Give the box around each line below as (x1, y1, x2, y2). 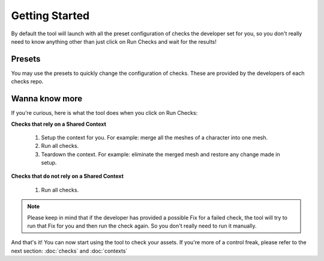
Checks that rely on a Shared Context (11, 120, 106, 128)
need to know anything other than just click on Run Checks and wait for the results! (11, 38, 217, 45)
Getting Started (11, 9, 90, 22)
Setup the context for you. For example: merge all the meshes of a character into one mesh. (41, 133, 268, 141)
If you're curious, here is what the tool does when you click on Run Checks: (11, 110, 198, 117)
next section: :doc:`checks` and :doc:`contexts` (11, 247, 128, 254)
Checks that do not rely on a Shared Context (11, 172, 124, 180)
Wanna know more (11, 93, 83, 104)
